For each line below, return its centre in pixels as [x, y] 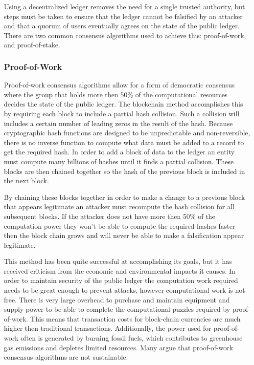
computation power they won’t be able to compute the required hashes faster [120, 225]
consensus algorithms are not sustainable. [66, 357]
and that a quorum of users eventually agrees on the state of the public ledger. [122, 26]
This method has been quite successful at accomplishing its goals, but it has [118, 261]
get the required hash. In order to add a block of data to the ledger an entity [119, 152]
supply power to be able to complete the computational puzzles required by [117, 309]
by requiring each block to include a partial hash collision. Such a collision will [122, 113]
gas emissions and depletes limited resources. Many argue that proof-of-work [119, 347]
